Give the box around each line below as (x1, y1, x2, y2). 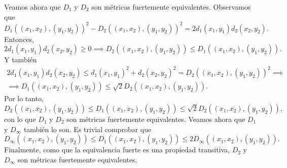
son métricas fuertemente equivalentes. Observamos (91, 2, 251, 12)
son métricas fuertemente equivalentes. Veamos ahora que (66, 114, 245, 124)
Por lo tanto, (4, 93, 44, 104)
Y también (4, 54, 37, 65)
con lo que (4, 114, 36, 124)
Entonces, (4, 33, 34, 44)
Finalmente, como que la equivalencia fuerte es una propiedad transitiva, (4, 144, 230, 155)
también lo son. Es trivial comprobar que (23, 123, 152, 134)
